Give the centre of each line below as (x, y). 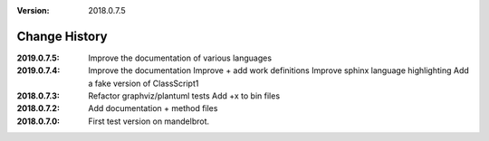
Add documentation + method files (153, 108)
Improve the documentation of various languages (180, 58)
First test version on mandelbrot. (149, 121)
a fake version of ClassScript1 (144, 83)
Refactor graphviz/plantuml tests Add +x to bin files (184, 96)
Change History (62, 36)
